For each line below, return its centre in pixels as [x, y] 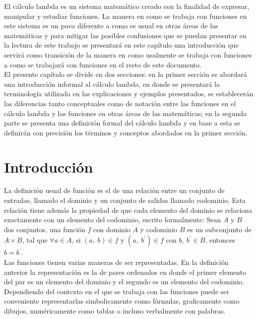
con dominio [112, 229]
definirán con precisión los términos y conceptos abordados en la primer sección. [126, 132]
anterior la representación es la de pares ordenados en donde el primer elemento [125, 272]
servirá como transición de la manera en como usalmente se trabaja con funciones [128, 54]
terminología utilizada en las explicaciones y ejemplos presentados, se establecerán [129, 94]
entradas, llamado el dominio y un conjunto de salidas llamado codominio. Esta [125, 200]
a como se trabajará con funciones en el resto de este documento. [103, 64]
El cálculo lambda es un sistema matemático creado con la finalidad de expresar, [127, 6]
